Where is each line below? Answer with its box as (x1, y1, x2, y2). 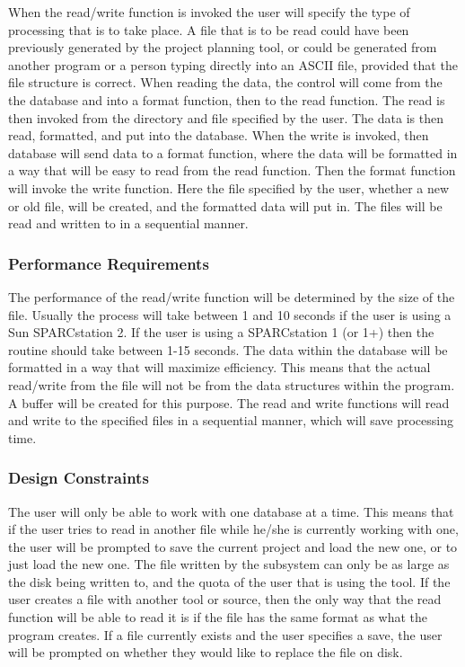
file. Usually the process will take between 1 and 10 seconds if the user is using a (8, 305, 452, 324)
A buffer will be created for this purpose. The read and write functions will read (8, 393, 450, 412)
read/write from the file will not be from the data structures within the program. (8, 375, 455, 394)
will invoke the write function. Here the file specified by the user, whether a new (8, 178, 450, 197)
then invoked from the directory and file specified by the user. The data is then (8, 108, 443, 127)
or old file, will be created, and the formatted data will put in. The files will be (8, 196, 443, 215)
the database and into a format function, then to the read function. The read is (8, 90, 445, 109)
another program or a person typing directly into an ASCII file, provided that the (8, 55, 458, 74)
